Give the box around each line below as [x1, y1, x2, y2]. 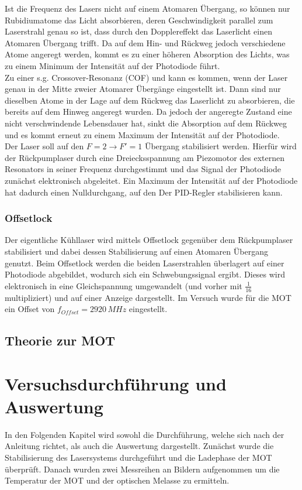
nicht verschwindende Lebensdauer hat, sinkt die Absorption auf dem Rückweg [5, 116, 287, 129]
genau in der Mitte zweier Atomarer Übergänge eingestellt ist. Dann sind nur [5, 83, 281, 95]
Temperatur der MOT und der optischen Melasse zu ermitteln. [5, 474, 230, 486]
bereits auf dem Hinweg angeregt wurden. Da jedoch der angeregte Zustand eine [5, 105, 292, 118]
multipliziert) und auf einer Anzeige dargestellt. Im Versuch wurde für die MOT [5, 291, 291, 303]
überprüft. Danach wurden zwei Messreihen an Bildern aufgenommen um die [5, 462, 280, 475]
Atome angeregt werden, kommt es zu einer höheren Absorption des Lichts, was [5, 48, 290, 60]
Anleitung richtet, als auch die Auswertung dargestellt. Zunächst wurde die [5, 440, 274, 452]
